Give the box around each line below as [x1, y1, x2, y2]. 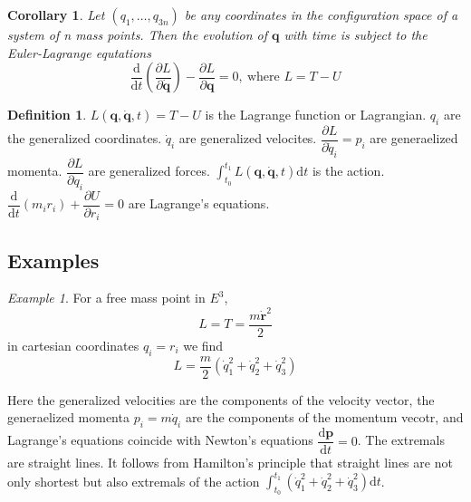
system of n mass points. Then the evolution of [7, 25, 267, 43]
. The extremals [357, 430, 445, 449]
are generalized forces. [88, 161, 210, 180]
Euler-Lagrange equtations [7, 43, 151, 62]
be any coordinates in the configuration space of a [184, 5, 458, 24]
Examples [7, 246, 100, 274]
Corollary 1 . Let [7, 5, 105, 24]
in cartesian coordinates [7, 335, 139, 354]
